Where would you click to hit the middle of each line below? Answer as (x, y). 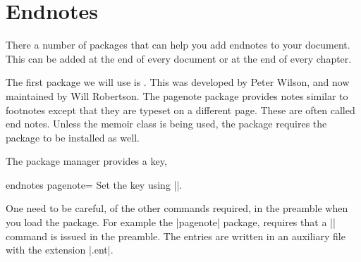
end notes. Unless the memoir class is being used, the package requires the (166, 124)
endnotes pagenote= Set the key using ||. (94, 184)
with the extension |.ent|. (60, 250)
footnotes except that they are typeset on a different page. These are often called (180, 110)
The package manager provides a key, (86, 161)
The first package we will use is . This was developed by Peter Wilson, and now (178, 82)
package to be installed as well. (73, 137)
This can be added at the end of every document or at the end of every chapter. (179, 58)
